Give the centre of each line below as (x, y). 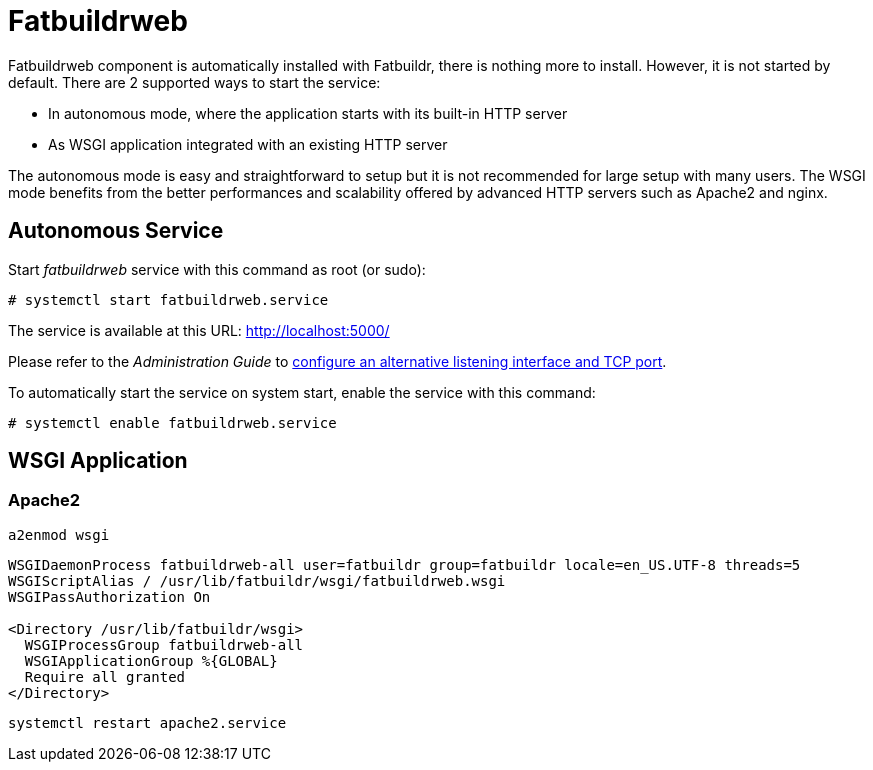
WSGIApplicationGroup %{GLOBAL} (151, 660)
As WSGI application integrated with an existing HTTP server (248, 144)
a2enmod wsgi (59, 534)
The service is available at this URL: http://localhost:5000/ (199, 330)
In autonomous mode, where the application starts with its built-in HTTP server (308, 113)
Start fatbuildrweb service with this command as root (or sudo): (217, 269)
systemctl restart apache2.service (147, 722)
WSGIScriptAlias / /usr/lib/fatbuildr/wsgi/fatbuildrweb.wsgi (257, 580)
